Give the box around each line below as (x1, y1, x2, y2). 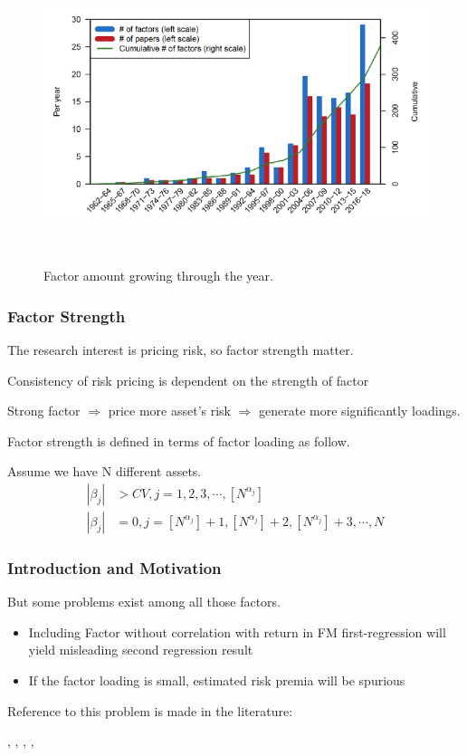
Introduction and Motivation (7, 556, 222, 579)
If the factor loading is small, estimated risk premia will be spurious (28, 670, 405, 689)
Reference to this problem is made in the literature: (7, 701, 293, 720)
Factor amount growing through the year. (43, 266, 273, 285)
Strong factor (7, 401, 81, 420)
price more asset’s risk (108, 401, 231, 420)
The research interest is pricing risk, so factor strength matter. (7, 340, 354, 359)
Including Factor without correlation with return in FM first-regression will (28, 622, 446, 641)
